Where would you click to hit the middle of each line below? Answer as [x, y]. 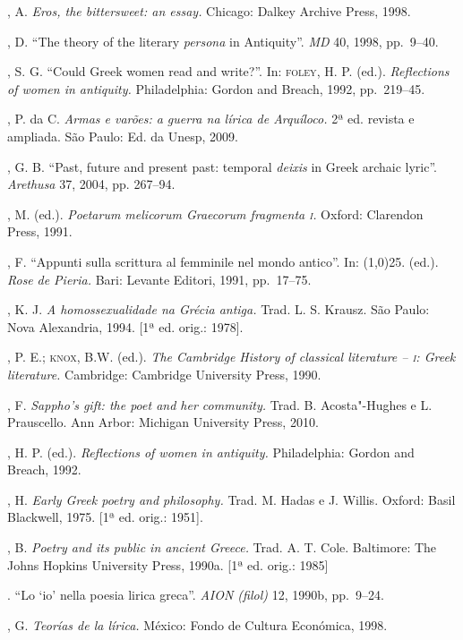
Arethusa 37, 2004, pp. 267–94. [91, 184]
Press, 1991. [40, 231]
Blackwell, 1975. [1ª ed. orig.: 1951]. [105, 517]
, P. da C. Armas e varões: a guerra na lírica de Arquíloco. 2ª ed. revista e [211, 119]
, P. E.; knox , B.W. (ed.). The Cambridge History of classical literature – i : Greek [231, 357]
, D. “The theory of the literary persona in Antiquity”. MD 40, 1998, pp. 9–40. [223, 41]
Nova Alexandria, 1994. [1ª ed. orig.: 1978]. [125, 326]
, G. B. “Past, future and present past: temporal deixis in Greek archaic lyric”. [222, 166]
